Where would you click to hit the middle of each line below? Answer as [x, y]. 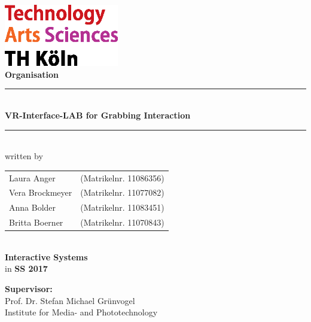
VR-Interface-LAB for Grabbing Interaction [98, 115]
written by [24, 156]
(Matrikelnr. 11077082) [122, 192]
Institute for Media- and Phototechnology [81, 312]
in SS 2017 [26, 268]
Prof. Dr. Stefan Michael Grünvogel [70, 300]
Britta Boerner [36, 222]
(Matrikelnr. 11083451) [122, 207]
